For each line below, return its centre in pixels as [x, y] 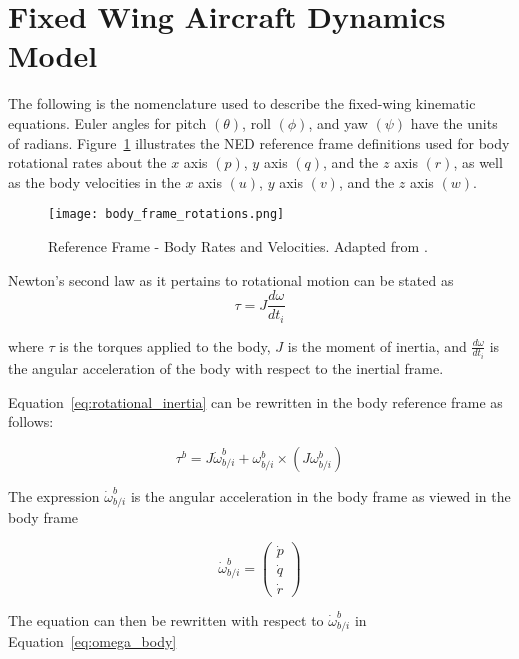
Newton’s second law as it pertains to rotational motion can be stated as [231, 279]
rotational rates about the [87, 162]
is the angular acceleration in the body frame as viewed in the [320, 495]
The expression [54, 495]
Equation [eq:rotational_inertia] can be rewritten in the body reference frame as [255, 401]
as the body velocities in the [94, 181]
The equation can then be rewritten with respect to [166, 619]
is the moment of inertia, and [377, 345]
